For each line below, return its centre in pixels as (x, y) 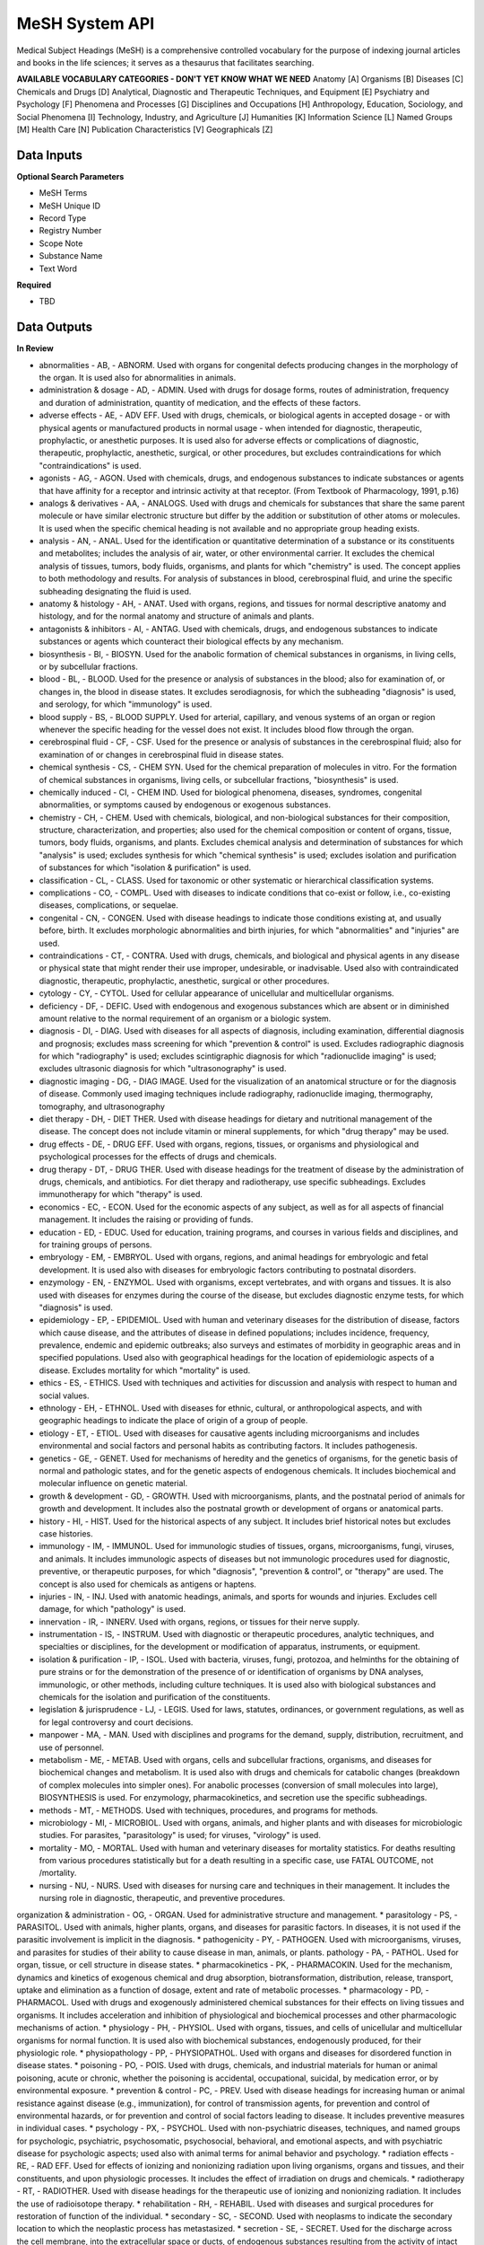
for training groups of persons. (95, 1245)
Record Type (63, 218)
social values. (64, 1395)
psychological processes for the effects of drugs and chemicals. (158, 1157)
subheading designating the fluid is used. (115, 591)
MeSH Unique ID (70, 206)
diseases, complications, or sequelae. (109, 905)
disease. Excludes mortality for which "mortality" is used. (145, 1370)
